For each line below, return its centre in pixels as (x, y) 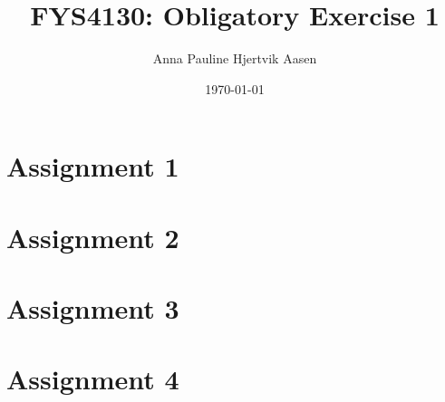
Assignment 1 (93, 166)
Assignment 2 (93, 237)
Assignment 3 (93, 308)
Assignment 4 (93, 379)
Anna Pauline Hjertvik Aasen (235, 58)
